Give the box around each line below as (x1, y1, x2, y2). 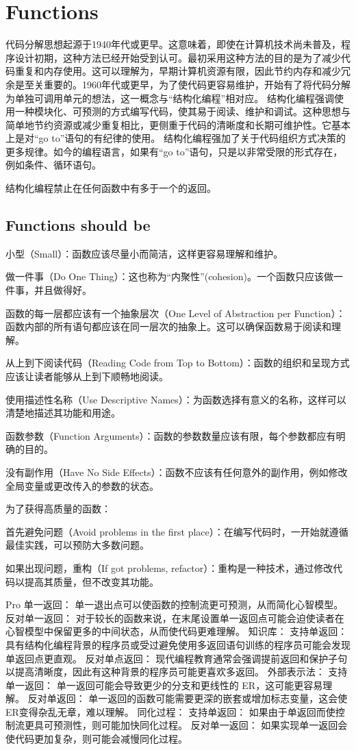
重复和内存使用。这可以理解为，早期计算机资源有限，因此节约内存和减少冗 (14, 64, 351, 78)
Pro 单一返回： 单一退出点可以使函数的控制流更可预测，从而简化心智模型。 (5, 597, 344, 612)
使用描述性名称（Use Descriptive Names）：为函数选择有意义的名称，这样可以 (5, 392, 346, 406)
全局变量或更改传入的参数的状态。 (5, 478, 159, 492)
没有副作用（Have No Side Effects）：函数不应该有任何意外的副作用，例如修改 (5, 464, 348, 479)
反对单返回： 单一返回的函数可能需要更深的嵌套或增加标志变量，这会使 (27, 691, 348, 705)
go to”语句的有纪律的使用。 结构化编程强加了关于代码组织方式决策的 (38, 131, 346, 145)
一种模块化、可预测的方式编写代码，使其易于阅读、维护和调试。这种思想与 (14, 104, 351, 118)
